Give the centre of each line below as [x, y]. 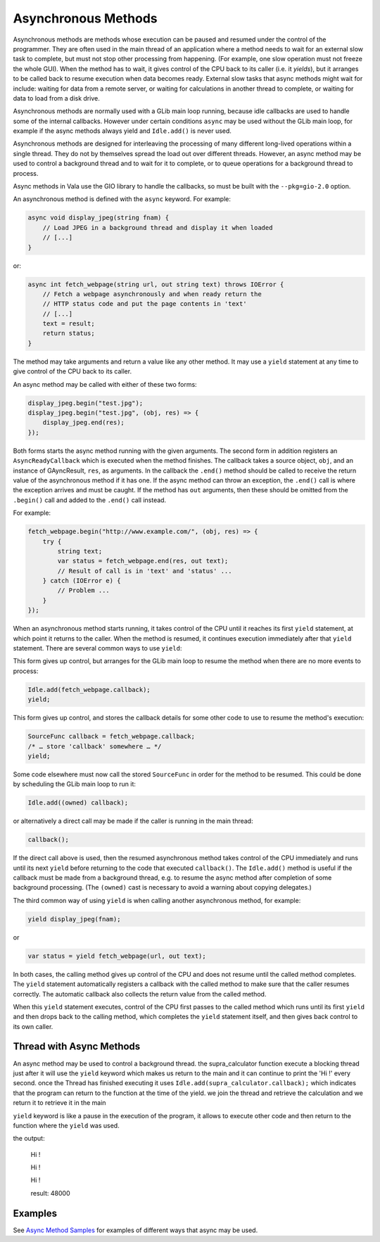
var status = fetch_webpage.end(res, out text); [143, 561]
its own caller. [33, 1026]
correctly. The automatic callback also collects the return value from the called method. [140, 994]
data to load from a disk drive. [56, 98]
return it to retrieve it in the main [59, 1103]
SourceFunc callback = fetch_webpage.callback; [111, 736]
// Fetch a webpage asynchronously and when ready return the [152, 294]
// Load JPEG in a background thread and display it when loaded [158, 228]
